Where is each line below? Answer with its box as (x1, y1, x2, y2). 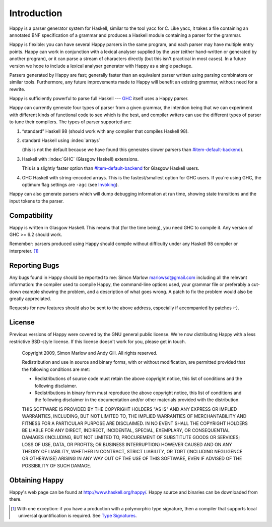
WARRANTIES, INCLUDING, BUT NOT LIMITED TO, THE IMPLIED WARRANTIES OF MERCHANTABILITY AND (22, 413, 247, 419)
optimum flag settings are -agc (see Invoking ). (22, 181, 119, 187)
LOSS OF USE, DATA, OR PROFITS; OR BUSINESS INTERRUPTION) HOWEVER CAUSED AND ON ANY (22, 441, 232, 447)
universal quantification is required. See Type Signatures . (18, 512, 137, 518)
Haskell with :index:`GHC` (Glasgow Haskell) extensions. (22, 156, 139, 162)
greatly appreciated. (9, 296, 51, 302)
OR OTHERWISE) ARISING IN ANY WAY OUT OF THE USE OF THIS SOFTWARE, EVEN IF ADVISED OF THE (22, 455, 242, 462)
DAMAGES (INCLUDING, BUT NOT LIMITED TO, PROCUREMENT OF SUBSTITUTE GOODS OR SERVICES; (22, 435, 240, 441)
